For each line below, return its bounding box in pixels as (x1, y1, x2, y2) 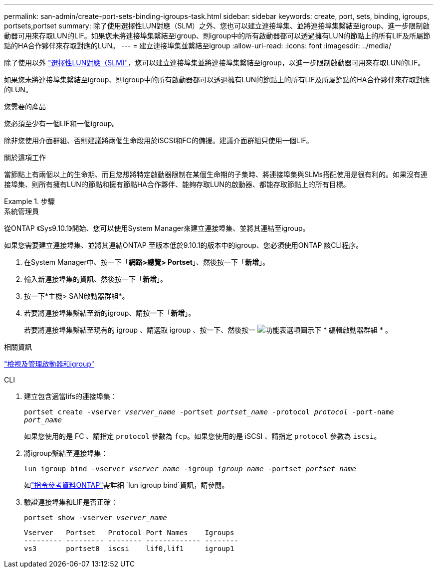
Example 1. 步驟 (4, 197, 55, 205)
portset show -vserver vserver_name (24, 514, 167, 522)
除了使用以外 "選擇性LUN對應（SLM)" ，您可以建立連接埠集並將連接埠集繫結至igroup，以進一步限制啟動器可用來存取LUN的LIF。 (4, 58, 425, 67)
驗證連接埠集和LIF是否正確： (24, 498, 118, 506)
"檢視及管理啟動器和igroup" (4, 360, 95, 368)
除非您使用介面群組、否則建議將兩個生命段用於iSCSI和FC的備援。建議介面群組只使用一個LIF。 (4, 136, 313, 145)
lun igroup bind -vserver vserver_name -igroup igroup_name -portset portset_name (24, 465, 356, 473)
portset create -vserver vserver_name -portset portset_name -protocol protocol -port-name (24, 408, 394, 416)
